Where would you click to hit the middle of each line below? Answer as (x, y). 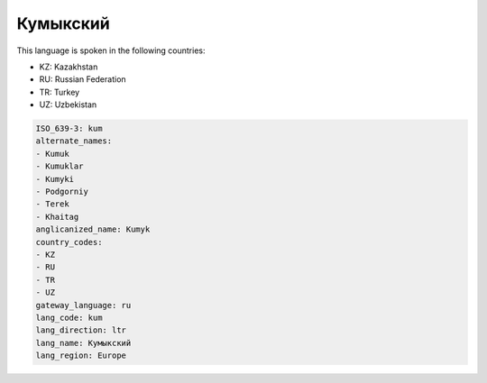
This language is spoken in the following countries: (111, 50)
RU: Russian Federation (83, 79)
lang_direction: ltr (81, 330)
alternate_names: (74, 141)
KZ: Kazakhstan (69, 67)
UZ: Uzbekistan (68, 105)
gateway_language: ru (83, 305)
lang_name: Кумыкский (83, 343)
